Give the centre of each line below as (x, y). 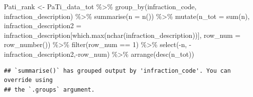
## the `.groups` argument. (49, 89)
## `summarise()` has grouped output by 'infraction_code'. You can (117, 71)
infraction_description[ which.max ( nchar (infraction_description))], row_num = (122, 35)
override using (29, 80)
